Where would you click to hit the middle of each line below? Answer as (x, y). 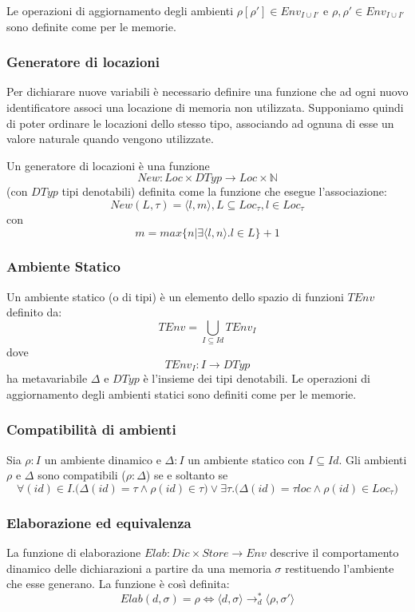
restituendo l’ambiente (340, 568)
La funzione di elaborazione (74, 552)
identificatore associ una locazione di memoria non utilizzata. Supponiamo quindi (205, 107)
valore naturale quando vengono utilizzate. (110, 139)
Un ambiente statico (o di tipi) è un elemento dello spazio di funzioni (175, 296)
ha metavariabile (47, 378)
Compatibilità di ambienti (91, 429)
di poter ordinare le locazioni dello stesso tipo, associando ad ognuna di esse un (200, 123)
